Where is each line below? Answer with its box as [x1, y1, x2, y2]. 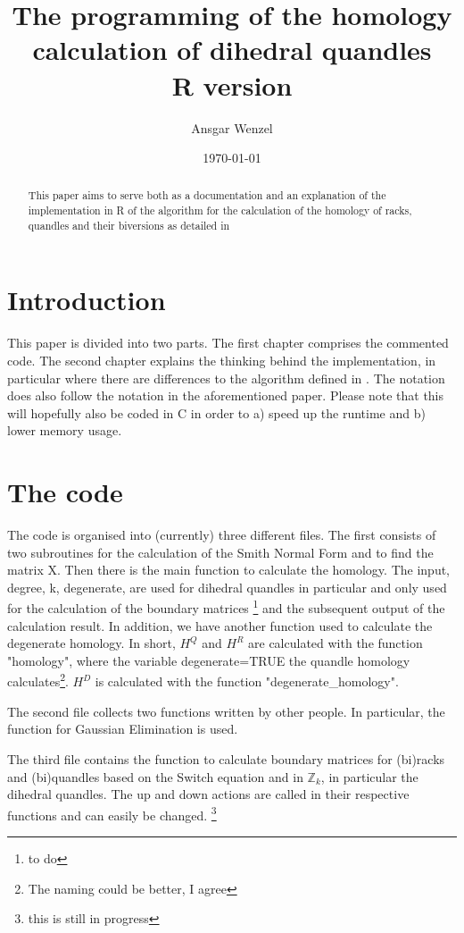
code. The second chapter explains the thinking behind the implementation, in [7, 350, 436, 369]
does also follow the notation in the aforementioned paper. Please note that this [7, 386, 444, 405]
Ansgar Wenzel [191, 118, 273, 137]
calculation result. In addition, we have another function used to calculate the [7, 616, 433, 635]
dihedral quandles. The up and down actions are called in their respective [7, 785, 410, 803]
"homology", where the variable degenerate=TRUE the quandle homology [7, 651, 410, 669]
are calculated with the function [248, 634, 423, 652]
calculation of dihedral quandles [32, 31, 432, 68]
